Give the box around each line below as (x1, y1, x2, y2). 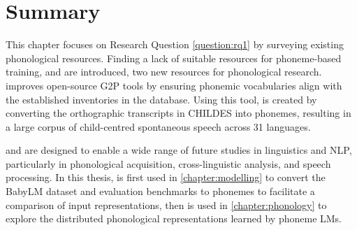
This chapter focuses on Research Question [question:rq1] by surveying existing (6, 37, 344, 52)
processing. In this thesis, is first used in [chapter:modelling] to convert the (6, 170, 326, 185)
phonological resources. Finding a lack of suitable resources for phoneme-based (6, 50, 342, 65)
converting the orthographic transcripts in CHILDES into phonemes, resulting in (6, 106, 351, 120)
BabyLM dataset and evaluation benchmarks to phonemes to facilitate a (6, 184, 315, 199)
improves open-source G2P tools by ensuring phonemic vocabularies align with (6, 78, 342, 92)
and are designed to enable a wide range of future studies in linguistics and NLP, (6, 143, 352, 157)
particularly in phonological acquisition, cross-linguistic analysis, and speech (6, 156, 331, 171)
